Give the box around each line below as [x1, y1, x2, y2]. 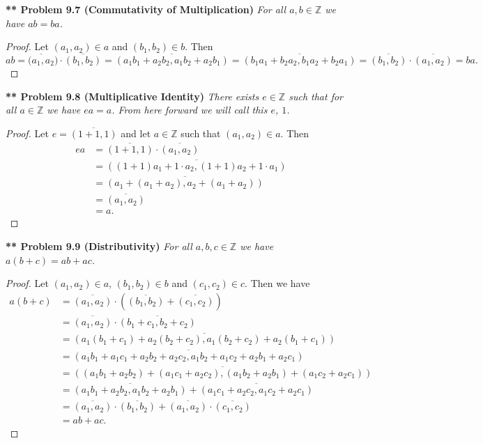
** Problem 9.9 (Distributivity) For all [6, 239, 192, 253]
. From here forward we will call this [112, 102, 268, 117]
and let [121, 125, 151, 140]
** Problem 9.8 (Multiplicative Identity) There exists [6, 88, 259, 103]
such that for [289, 88, 344, 103]
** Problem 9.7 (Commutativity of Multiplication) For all [6, 2, 286, 16]
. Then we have [245, 276, 310, 290]
